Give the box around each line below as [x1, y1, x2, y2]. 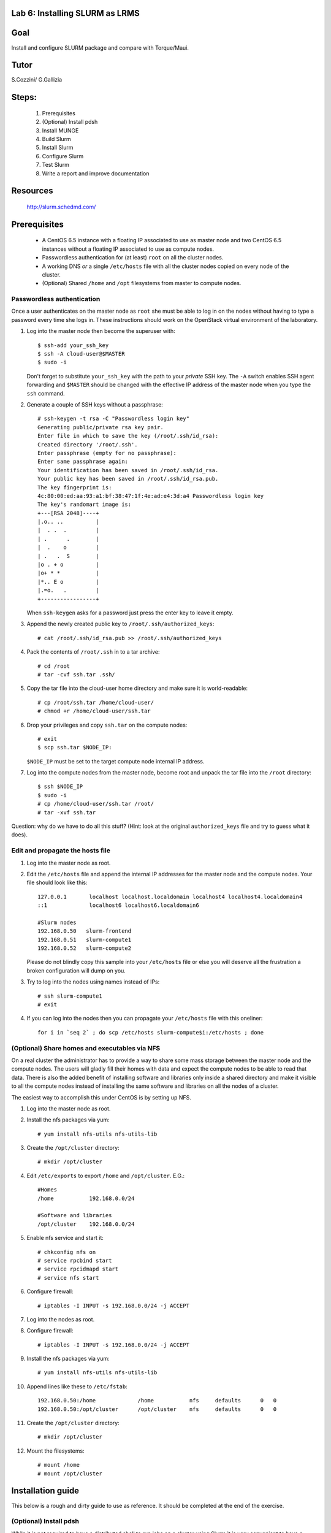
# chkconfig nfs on [37, 1248, 96, 1255]
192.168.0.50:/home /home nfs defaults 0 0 [37, 1397, 277, 1404]
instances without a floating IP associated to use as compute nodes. [42, 245, 215, 253]
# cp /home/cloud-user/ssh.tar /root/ [37, 800, 154, 808]
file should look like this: [26, 879, 88, 886]
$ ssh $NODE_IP [37, 783, 83, 790]
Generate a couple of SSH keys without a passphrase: [26, 401, 164, 408]
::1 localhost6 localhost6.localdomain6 [37, 902, 199, 909]
